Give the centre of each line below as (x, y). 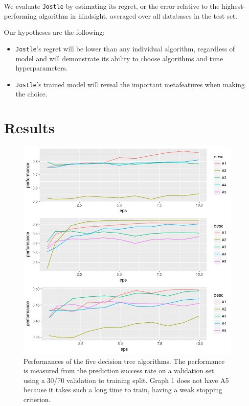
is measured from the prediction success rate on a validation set (119, 370)
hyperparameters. (42, 68)
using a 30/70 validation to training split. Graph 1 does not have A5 (126, 380)
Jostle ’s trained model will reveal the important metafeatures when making (130, 84)
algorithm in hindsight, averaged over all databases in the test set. (138, 15)
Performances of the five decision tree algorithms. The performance (124, 361)
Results (29, 128)
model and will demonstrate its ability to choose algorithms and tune (119, 58)
